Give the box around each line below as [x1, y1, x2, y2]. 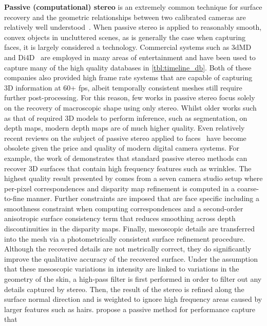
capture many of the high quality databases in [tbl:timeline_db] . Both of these [4, 62, 252, 73]
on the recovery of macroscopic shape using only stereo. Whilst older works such [4, 102, 257, 113]
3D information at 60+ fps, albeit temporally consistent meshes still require [4, 82, 242, 93]
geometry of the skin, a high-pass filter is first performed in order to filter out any [4, 274, 262, 284]
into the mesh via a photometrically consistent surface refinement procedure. [4, 233, 245, 244]
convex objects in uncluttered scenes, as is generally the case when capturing [4, 31, 245, 42]
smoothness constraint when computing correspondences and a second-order [4, 203, 243, 213]
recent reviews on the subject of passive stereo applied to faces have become [4, 132, 246, 143]
